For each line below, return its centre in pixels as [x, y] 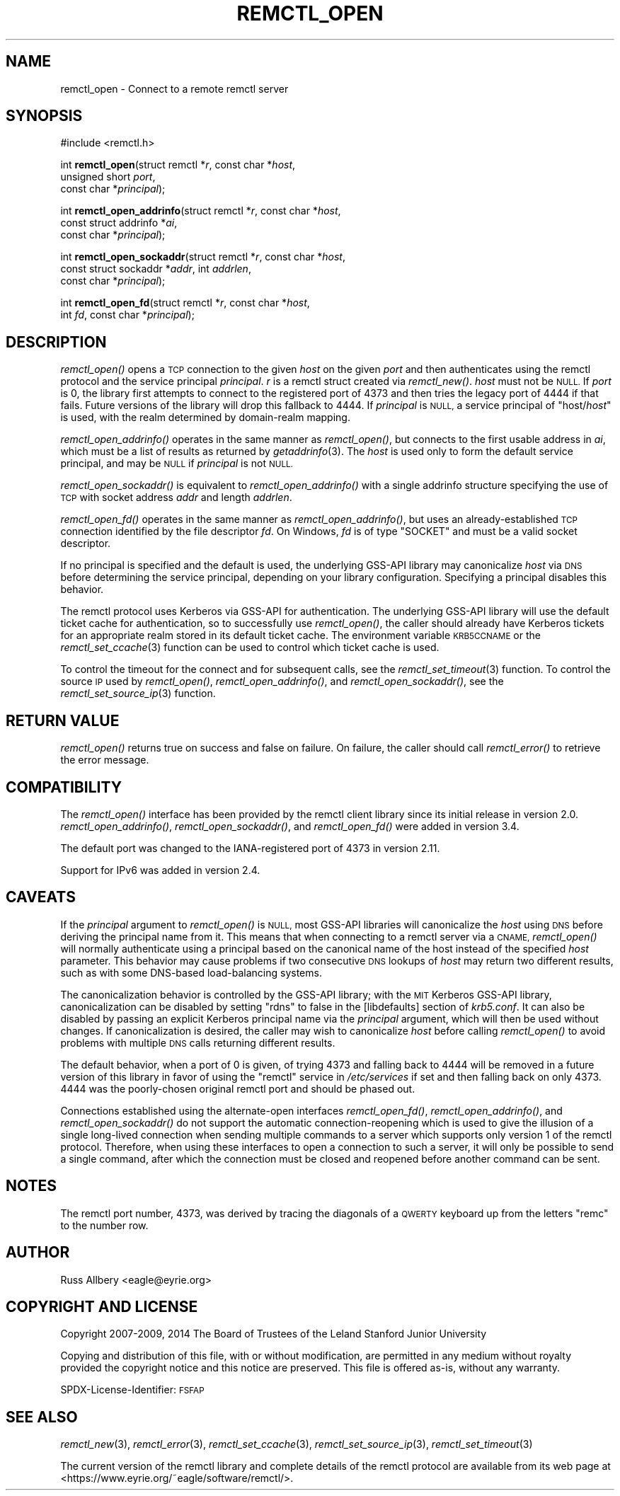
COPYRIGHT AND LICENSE [102, 1306]
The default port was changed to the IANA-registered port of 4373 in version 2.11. [250, 848]
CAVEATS [41, 897]
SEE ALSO [42, 1417]
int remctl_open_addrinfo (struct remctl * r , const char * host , [201, 211]
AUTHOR [38, 1253]
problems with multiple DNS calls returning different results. [198, 1042]
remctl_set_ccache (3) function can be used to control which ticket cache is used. [250, 648]
